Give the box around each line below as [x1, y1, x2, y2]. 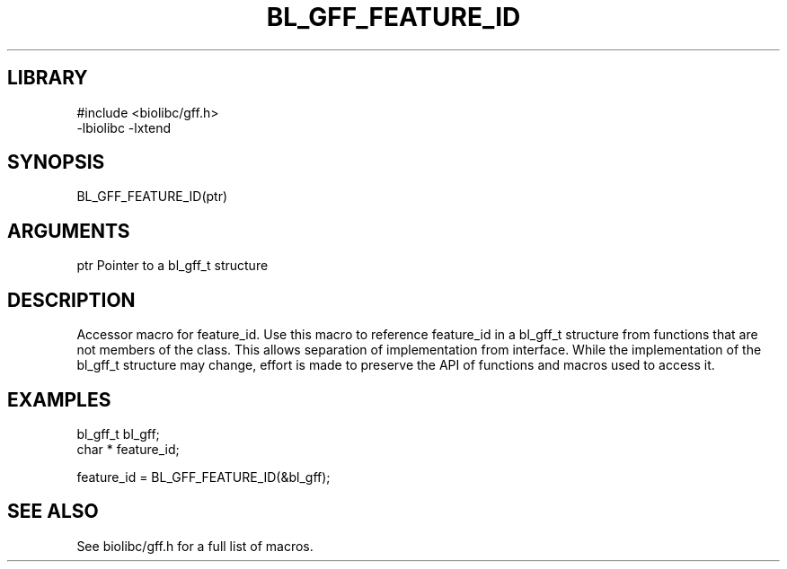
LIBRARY [7, 66, 88, 90]
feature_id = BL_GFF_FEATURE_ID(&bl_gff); [76, 468, 331, 485]
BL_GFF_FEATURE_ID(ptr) [76, 188, 228, 205]
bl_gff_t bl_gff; [76, 425, 160, 442]
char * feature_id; [76, 441, 180, 457]
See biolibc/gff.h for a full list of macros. [76, 538, 314, 554]
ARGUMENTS [7, 219, 130, 242]
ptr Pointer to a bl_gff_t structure [76, 258, 269, 274]
